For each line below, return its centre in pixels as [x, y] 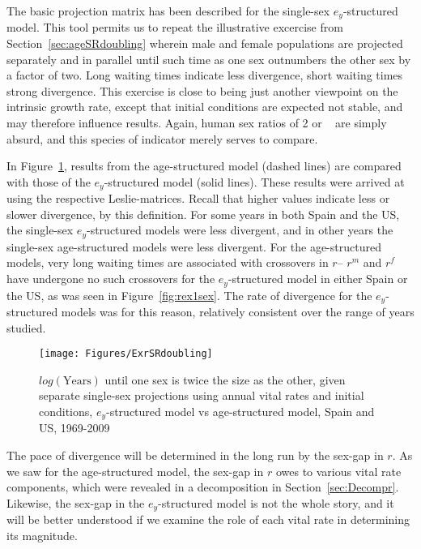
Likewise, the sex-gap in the [76, 502]
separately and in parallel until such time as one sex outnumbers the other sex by [209, 59]
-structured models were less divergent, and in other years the [240, 230]
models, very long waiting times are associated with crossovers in [168, 262]
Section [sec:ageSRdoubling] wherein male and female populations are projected [205, 43]
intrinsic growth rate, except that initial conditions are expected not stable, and [205, 107]
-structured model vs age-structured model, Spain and [240, 412]
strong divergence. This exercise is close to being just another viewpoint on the [202, 90]
